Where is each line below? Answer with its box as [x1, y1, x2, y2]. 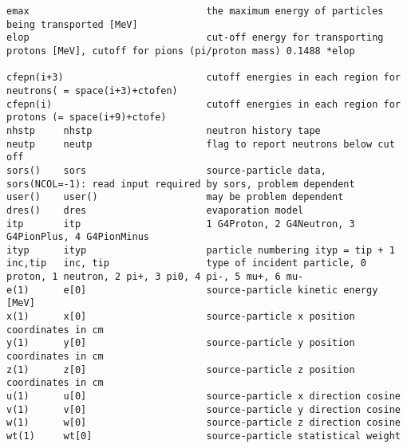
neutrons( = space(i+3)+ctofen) [6, 84, 178, 96]
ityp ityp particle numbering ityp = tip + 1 [6, 244, 395, 256]
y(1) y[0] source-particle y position [6, 337, 355, 349]
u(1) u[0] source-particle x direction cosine [6, 391, 401, 403]
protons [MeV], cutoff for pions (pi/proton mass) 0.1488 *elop [6, 45, 355, 57]
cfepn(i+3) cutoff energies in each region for [6, 72, 401, 84]
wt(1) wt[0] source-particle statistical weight [6, 430, 401, 442]
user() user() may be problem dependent [6, 191, 344, 203]
